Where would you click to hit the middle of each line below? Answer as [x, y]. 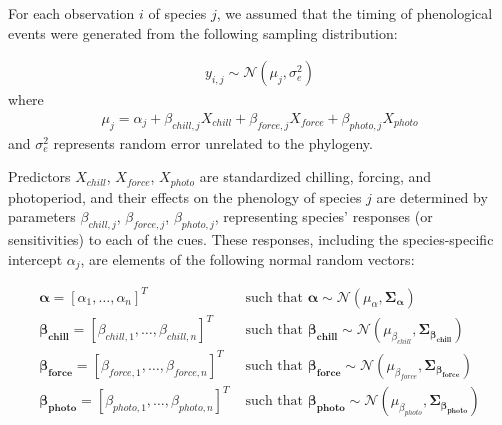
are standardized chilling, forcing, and [315, 176]
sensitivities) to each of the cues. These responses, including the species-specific [251, 239]
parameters [42, 216]
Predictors [39, 176]
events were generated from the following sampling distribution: [203, 32]
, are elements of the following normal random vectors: [247, 258]
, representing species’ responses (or [323, 216]
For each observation [71, 13]
